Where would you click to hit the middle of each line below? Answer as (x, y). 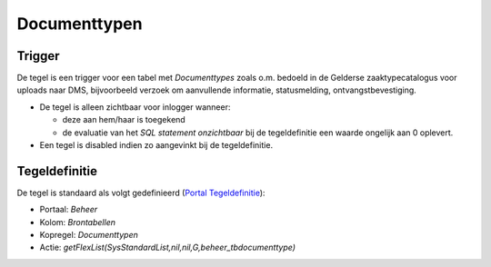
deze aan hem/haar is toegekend (124, 120)
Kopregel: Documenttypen (89, 235)
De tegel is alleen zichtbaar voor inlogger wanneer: (135, 107)
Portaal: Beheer (69, 210)
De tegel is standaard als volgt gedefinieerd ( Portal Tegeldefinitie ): (141, 193)
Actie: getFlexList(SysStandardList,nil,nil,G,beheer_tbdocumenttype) (167, 247)
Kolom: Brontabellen (77, 222)
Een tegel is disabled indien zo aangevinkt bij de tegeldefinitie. (156, 145)
